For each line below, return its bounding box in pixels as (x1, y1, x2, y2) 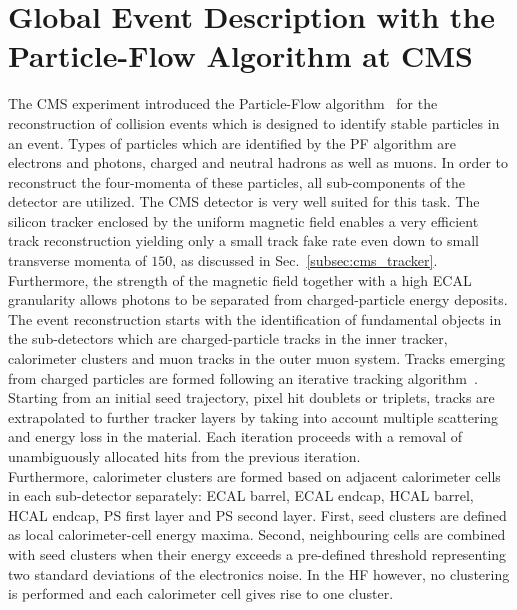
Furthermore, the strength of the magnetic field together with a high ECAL (8, 269, 472, 290)
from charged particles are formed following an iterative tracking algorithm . (8, 367, 478, 388)
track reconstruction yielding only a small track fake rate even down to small (8, 230, 479, 251)
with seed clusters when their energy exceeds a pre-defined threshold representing (8, 543, 507, 564)
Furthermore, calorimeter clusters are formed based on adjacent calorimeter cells (8, 465, 501, 486)
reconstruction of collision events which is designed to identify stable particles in (8, 112, 500, 133)
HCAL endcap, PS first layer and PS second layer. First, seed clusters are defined (8, 504, 507, 525)
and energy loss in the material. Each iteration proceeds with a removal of (8, 426, 463, 447)
